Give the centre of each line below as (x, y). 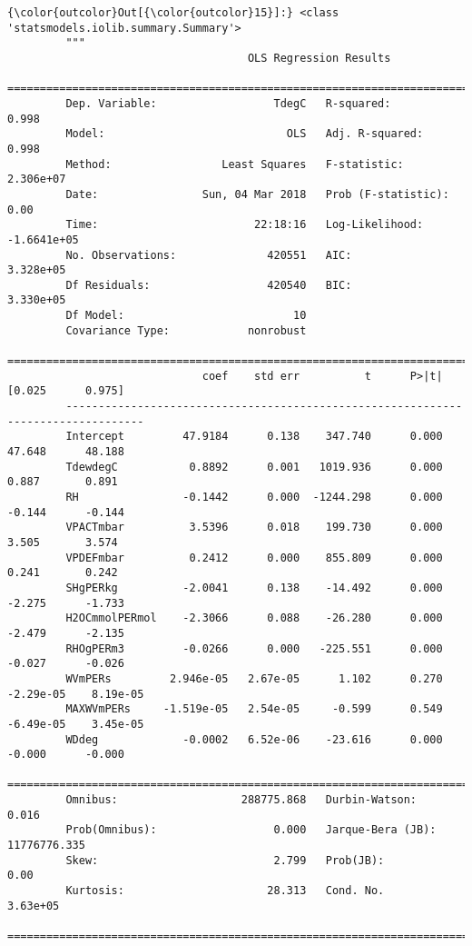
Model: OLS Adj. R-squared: (245, 134)
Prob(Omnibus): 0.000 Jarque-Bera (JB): (251, 830)
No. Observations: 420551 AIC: (209, 255)
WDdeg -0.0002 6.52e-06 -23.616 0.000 (254, 739)
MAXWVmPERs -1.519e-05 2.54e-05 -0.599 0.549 (254, 709)
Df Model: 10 (186, 316)
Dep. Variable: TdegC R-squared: (228, 103)
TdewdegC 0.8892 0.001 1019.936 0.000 (254, 467)
